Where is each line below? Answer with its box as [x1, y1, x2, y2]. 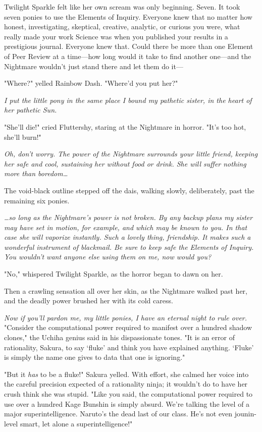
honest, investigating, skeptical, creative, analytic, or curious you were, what [4, 21, 240, 32]
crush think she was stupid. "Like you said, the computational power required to [4, 389, 253, 399]
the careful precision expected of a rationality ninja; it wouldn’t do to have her [4, 379, 248, 389]
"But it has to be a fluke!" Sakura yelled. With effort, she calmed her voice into [4, 368, 249, 379]
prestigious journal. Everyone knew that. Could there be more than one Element [4, 41, 253, 51]
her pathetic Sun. [4, 104, 57, 115]
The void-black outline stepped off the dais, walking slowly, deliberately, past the [4, 185, 254, 195]
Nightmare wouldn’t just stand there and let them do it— [4, 61, 183, 71]
